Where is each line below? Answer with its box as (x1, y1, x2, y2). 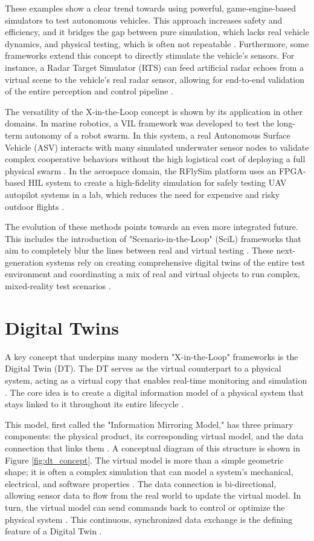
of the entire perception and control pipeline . (5, 85, 173, 97)
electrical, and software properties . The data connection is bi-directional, (5, 477, 277, 490)
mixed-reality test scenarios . (5, 280, 111, 292)
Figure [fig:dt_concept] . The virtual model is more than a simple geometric (5, 453, 284, 466)
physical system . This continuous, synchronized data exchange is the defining (5, 513, 293, 525)
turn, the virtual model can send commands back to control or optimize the (5, 500, 285, 513)
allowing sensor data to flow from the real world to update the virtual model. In (5, 489, 301, 502)
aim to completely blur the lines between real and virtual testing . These (5, 244, 274, 257)
